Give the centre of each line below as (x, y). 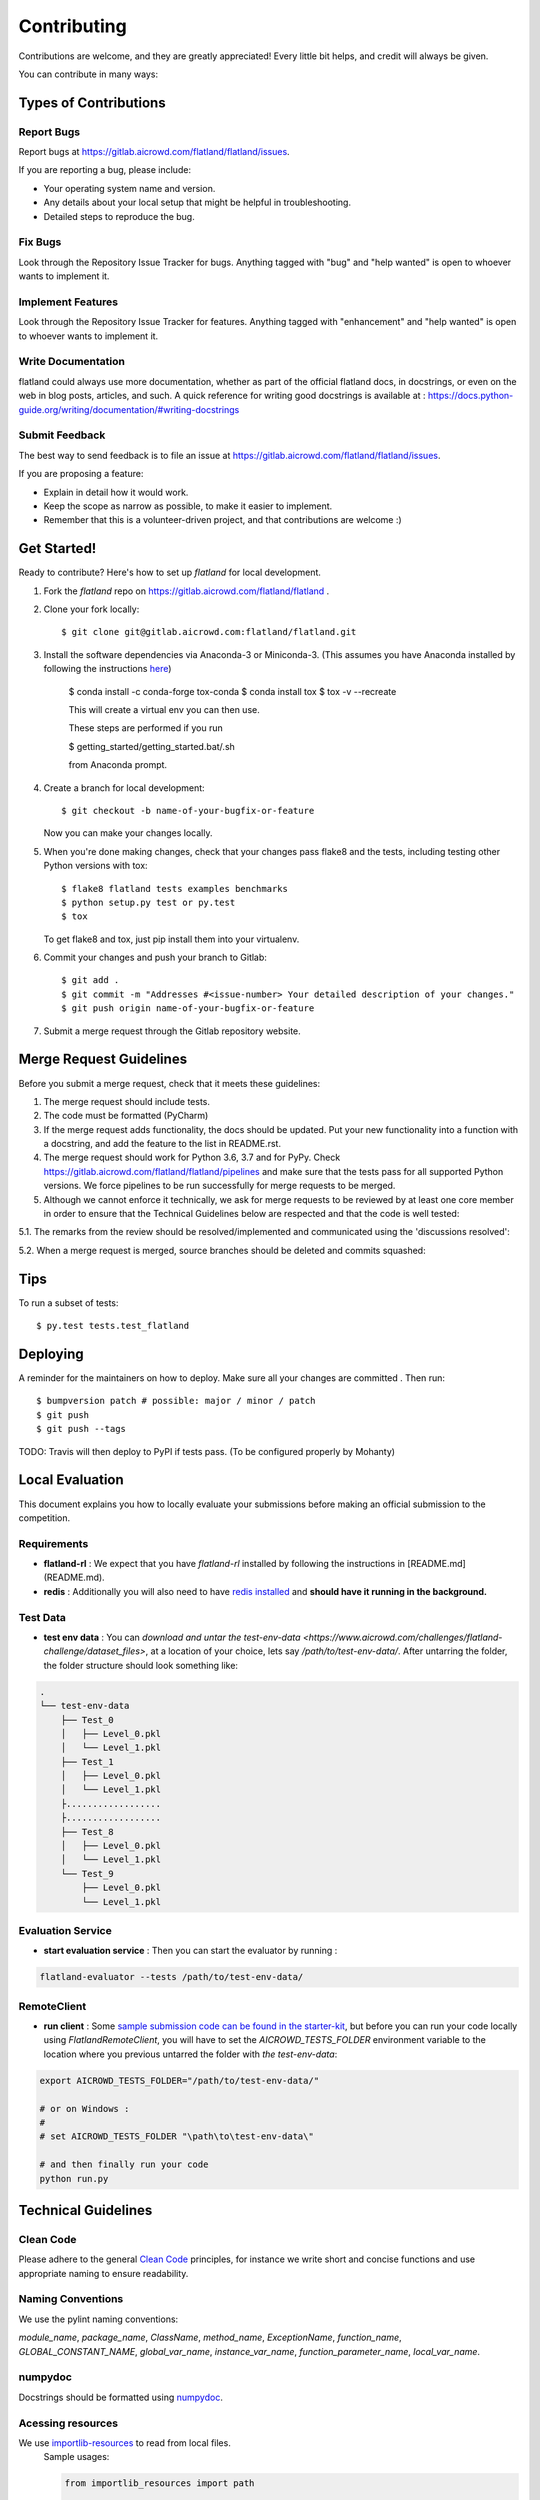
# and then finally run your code (124, 2164)
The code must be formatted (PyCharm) (126, 1116)
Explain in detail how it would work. (116, 492)
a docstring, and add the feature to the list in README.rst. (162, 1144)
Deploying (51, 1353)
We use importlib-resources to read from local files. (125, 2442)
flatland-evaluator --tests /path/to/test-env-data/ (171, 1977)
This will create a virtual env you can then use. (164, 709)
